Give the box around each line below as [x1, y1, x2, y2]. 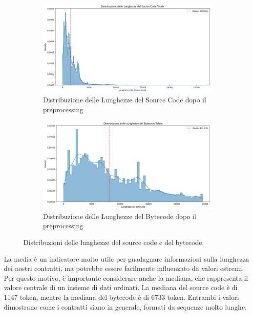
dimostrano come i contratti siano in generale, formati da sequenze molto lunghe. [4, 301, 247, 312]
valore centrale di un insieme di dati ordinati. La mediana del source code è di [4, 282, 238, 292]
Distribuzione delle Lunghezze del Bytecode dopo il [43, 211, 196, 221]
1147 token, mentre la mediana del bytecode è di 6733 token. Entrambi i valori [4, 292, 239, 302]
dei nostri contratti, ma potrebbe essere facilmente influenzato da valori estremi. [4, 263, 244, 273]
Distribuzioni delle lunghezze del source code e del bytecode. [23, 237, 204, 247]
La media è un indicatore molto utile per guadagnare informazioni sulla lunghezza [4, 253, 250, 264]
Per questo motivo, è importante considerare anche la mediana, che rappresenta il [4, 272, 248, 283]
